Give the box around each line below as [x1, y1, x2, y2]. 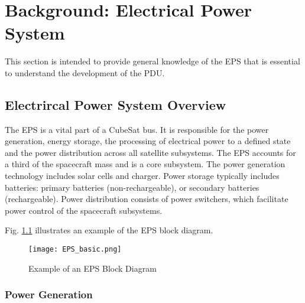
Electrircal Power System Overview [5, 95, 226, 113]
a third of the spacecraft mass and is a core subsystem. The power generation [5, 158, 285, 170]
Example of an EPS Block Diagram [28, 262, 157, 274]
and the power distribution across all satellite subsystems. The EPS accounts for [5, 146, 296, 158]
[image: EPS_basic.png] [28, 245, 122, 254]
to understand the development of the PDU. [5, 66, 165, 79]
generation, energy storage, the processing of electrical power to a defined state [5, 135, 291, 147]
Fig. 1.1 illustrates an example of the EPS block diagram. [5, 224, 213, 236]
